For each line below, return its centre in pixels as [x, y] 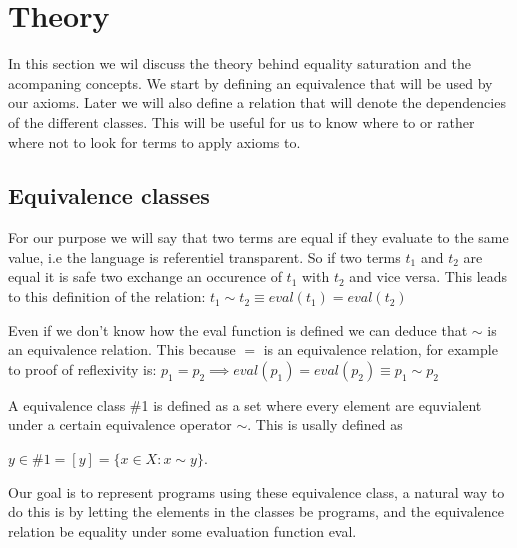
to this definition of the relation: [107, 296]
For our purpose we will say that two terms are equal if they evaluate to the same [258, 237]
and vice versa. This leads [428, 276]
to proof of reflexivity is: [82, 368]
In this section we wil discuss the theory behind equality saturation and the [239, 63]
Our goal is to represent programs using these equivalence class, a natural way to [256, 491]
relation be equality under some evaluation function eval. [182, 530]
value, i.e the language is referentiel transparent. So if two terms [204, 256]
